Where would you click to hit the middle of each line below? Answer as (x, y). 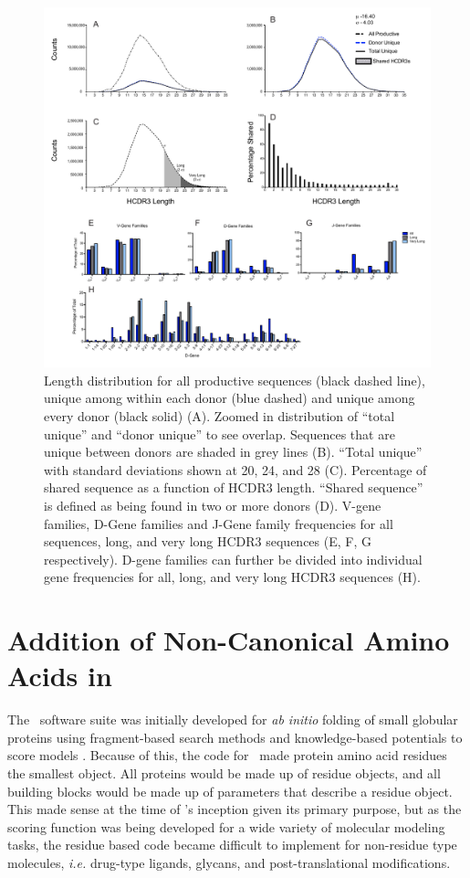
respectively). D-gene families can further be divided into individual (233, 559)
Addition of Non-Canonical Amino (229, 640)
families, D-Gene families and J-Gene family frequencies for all (219, 523)
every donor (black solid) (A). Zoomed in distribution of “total (219, 415)
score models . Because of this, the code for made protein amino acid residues (227, 755)
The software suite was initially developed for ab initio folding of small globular (233, 719)
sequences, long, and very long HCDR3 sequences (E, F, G (208, 541)
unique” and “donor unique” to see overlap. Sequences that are (219, 434)
